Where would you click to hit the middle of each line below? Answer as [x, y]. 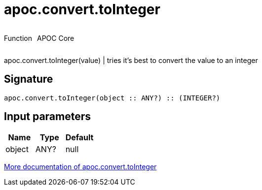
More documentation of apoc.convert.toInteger [80, 167]
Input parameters [48, 117]
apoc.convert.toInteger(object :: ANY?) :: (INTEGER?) [112, 98]
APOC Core [56, 38]
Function [18, 38]
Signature [29, 79]
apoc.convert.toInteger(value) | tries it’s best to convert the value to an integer [131, 60]
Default [79, 138]
